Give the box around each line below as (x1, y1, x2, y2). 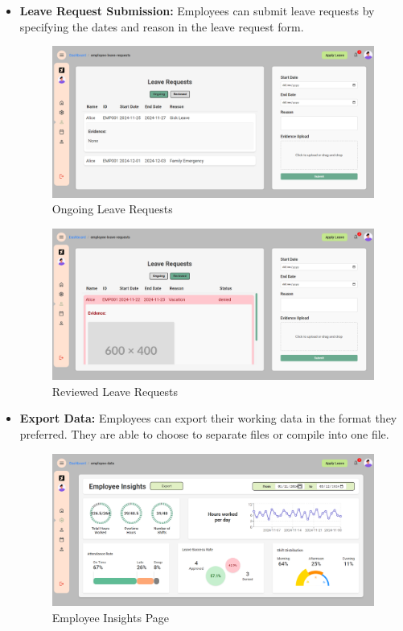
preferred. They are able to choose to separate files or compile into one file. (19, 425, 389, 442)
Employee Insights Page (51, 608, 169, 625)
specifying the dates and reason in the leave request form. (19, 18, 304, 35)
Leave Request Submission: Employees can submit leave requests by (19, 2, 375, 19)
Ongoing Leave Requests (51, 200, 173, 217)
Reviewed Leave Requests (51, 382, 179, 399)
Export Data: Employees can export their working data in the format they (19, 410, 397, 427)
